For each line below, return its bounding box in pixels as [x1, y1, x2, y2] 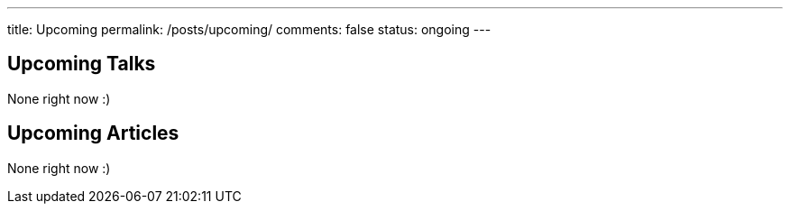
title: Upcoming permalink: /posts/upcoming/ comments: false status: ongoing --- [7, 22, 491, 37]
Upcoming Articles [7, 122, 179, 145]
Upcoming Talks [7, 52, 156, 76]
